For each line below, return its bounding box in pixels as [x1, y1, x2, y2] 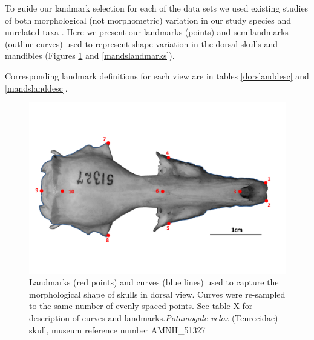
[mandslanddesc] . [5, 81, 68, 94]
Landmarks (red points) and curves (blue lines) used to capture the [29, 276, 279, 288]
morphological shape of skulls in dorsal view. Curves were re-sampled [29, 287, 286, 300]
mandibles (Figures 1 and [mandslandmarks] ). [5, 49, 175, 62]
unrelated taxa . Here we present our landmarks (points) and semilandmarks [5, 25, 289, 38]
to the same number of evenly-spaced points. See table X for [29, 299, 253, 312]
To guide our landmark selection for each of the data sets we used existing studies [5, 2, 309, 14]
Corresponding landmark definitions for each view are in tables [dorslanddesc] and [5, 69, 309, 82]
